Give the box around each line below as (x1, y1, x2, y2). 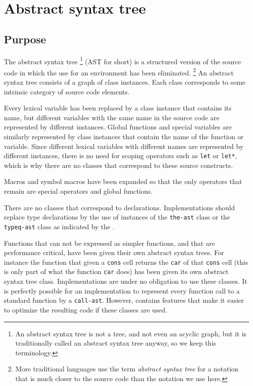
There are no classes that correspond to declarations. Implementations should (4, 202, 235, 212)
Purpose (4, 31, 46, 46)
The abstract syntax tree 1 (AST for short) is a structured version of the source (4, 55, 241, 66)
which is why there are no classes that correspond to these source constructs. (4, 160, 233, 170)
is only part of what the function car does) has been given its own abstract (4, 266, 229, 276)
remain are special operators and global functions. (4, 186, 153, 196)
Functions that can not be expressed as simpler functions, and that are (4, 238, 215, 248)
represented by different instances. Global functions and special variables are (4, 122, 232, 132)
